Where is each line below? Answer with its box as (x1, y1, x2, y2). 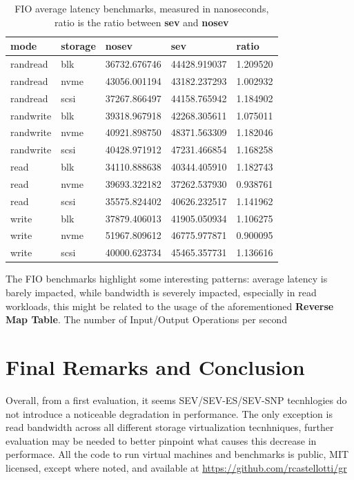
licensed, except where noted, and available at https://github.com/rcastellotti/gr (6, 460, 347, 474)
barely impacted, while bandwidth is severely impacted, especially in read (6, 285, 317, 299)
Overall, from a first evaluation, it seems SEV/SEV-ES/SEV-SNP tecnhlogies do (6, 392, 347, 407)
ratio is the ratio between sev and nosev (54, 15, 229, 29)
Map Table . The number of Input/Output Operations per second (6, 312, 287, 327)
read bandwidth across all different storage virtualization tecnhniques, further (6, 420, 334, 434)
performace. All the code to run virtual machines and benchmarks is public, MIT (6, 447, 349, 461)
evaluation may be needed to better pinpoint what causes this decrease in (6, 433, 317, 448)
